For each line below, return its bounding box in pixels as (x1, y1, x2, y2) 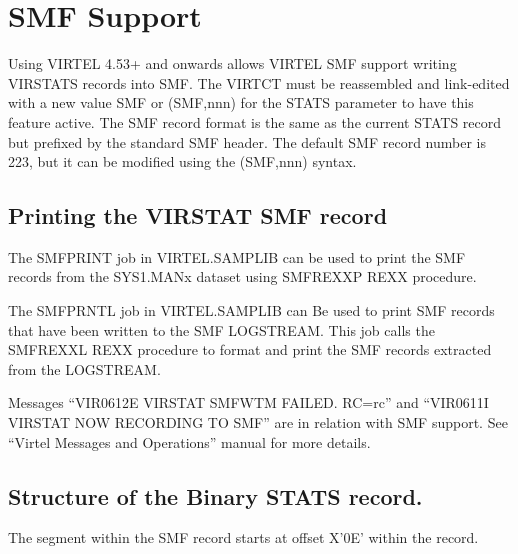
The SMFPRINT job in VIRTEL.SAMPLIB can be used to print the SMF (8, 246, 466, 267)
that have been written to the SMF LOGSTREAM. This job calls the (8, 319, 435, 340)
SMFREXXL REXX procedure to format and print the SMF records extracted (8, 339, 492, 360)
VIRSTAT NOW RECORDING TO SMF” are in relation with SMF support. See (8, 412, 508, 433)
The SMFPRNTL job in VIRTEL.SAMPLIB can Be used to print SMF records (8, 300, 495, 321)
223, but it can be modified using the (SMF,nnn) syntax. (8, 151, 357, 172)
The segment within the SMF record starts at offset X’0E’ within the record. (8, 527, 479, 548)
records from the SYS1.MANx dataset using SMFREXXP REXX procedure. (8, 266, 477, 287)
